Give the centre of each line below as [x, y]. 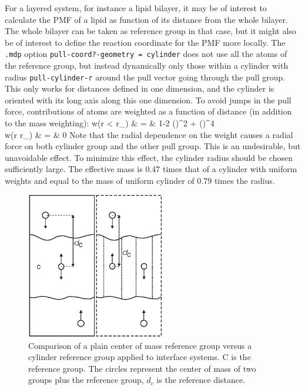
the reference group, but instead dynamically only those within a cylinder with [147, 65]
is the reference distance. [201, 380]
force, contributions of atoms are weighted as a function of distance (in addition [148, 111]
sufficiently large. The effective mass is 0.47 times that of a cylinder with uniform [151, 169]
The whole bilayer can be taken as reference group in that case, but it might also [150, 31]
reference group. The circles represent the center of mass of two [142, 368]
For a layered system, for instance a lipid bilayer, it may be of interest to [136, 8]
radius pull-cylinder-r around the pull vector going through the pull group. [145, 77]
